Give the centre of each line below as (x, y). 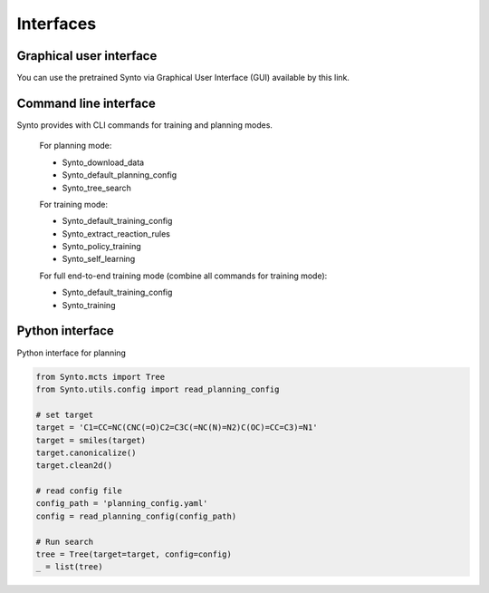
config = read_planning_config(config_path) (136, 516)
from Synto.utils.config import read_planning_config (158, 389)
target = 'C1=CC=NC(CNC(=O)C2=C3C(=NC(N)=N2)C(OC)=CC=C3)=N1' (177, 428)
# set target (65, 414)
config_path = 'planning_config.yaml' (122, 504)
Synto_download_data (103, 162)
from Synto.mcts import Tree (101, 377)
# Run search (65, 541)
